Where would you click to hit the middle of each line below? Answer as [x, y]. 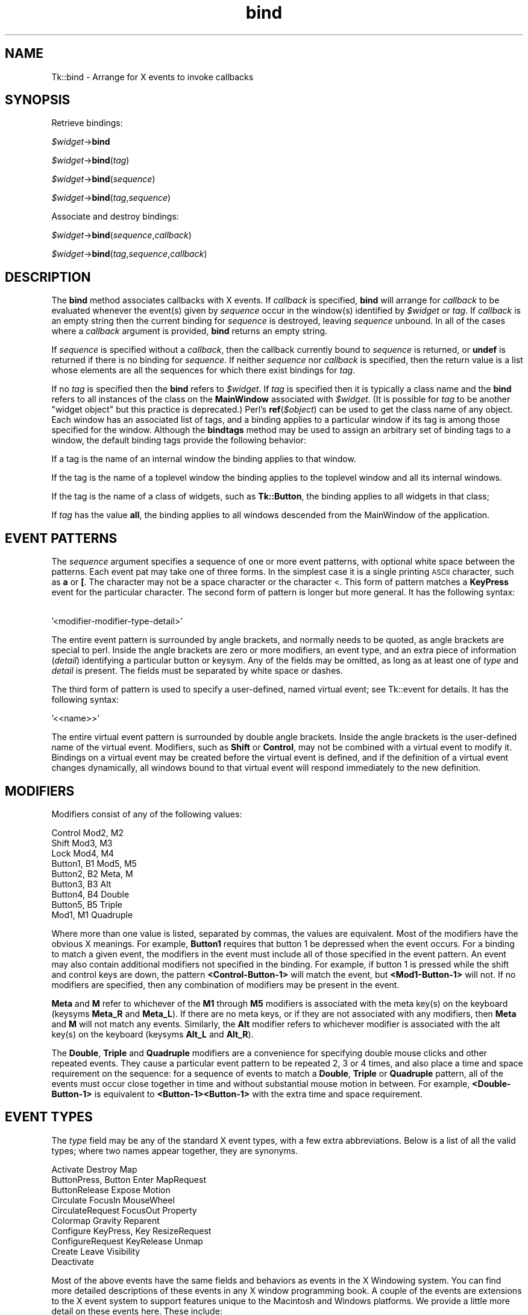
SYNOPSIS [38, 100]
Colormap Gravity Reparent [105, 1220]
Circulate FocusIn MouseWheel [113, 1200]
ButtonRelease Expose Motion [111, 1190]
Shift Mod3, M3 [82, 843]
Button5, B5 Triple [87, 904]
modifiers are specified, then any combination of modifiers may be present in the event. [225, 984]
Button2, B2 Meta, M [92, 873]
